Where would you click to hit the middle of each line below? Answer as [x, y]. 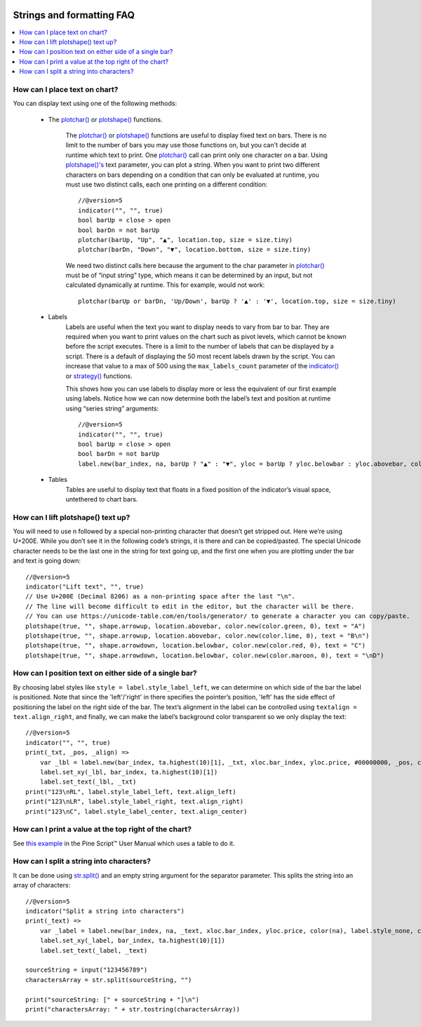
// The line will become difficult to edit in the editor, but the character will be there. [190, 606]
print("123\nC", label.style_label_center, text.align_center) [136, 811]
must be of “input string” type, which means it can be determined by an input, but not [189, 275]
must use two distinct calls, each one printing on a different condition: [167, 184]
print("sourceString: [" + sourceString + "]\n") [113, 999]
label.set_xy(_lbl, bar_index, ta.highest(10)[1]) [129, 772]
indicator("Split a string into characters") [105, 911]
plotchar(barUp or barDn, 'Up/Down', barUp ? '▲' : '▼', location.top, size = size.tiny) [237, 301]
